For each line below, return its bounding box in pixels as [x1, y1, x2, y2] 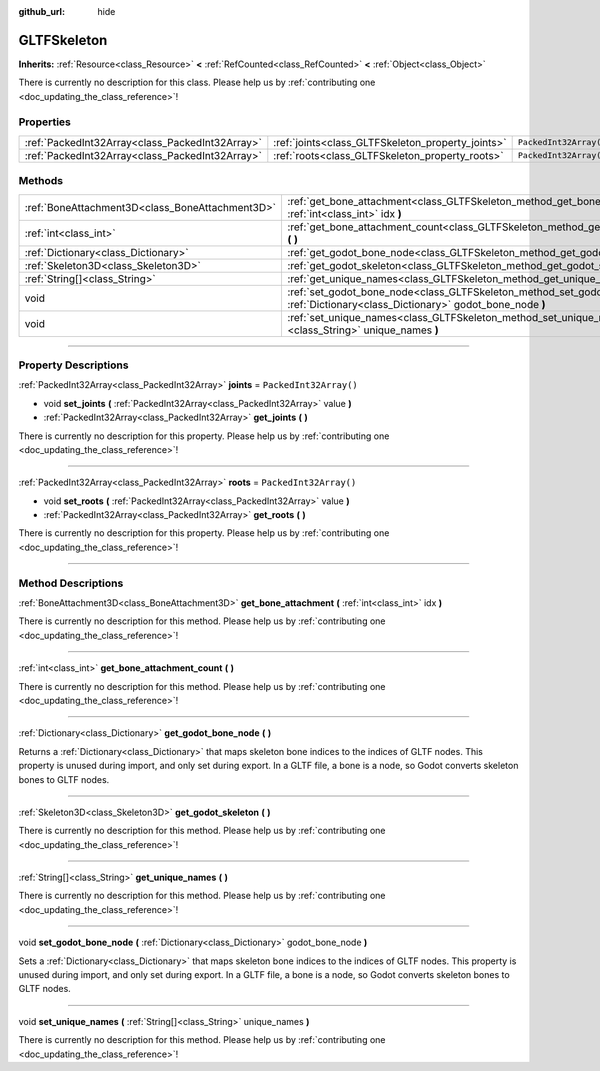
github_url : [18, 6, 65, 17]
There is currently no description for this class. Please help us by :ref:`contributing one [18, 76, 376, 89]
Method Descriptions [18, 576, 124, 590]
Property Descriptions [18, 358, 129, 372]
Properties [18, 115, 72, 129]
